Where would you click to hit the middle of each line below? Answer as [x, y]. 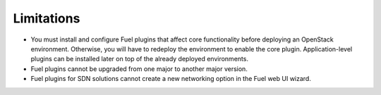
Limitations [47, 18]
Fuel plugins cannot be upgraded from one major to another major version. [139, 69]
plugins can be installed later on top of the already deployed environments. [139, 59]
